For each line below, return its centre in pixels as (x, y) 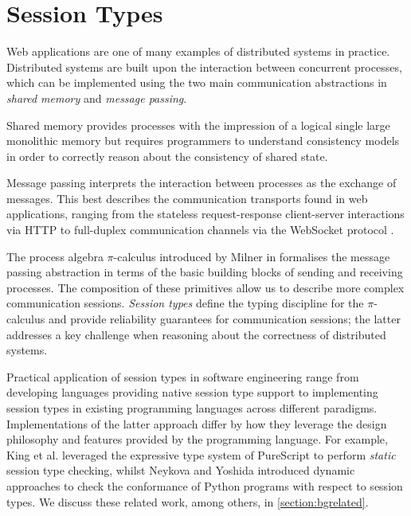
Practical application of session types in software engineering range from (183, 376)
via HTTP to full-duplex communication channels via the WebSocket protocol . (200, 230)
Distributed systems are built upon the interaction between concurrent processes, (204, 66)
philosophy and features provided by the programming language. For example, (197, 439)
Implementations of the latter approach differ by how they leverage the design (197, 423)
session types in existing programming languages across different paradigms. (192, 408)
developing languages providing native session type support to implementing (192, 392)
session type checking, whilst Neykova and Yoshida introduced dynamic (181, 470)
